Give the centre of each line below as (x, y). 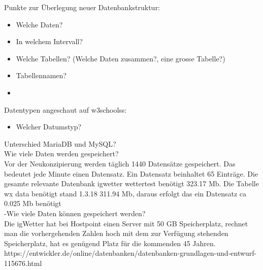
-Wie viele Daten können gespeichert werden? (75, 213)
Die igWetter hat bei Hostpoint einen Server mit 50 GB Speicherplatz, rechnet (126, 223)
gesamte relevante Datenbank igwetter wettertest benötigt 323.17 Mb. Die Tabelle (131, 183)
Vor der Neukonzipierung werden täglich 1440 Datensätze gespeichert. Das (120, 163)
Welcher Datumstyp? (49, 127)
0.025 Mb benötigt (33, 203)
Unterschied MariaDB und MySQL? (60, 143)
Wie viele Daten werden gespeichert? (61, 154)
